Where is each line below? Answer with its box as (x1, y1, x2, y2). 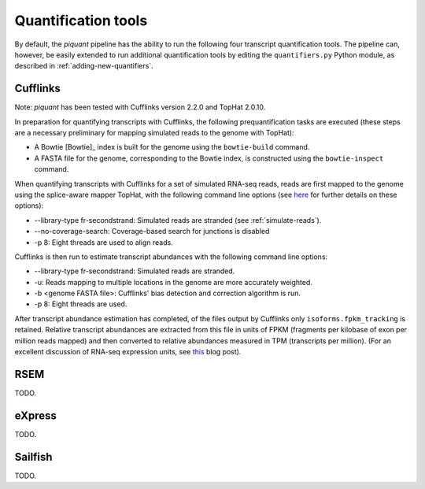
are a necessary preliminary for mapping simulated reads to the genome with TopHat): (14, 128, 294, 138)
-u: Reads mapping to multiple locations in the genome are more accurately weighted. (34, 277, 312, 287)
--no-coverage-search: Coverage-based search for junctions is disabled (34, 227, 270, 236)
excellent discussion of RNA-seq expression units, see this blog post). (14, 347, 242, 357)
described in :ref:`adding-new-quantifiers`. (14, 61, 153, 71)
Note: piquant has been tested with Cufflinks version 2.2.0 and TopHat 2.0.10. (14, 102, 266, 112)
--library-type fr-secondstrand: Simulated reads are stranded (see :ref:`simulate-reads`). (34, 215, 322, 224)
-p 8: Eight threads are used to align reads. (34, 237, 173, 247)
